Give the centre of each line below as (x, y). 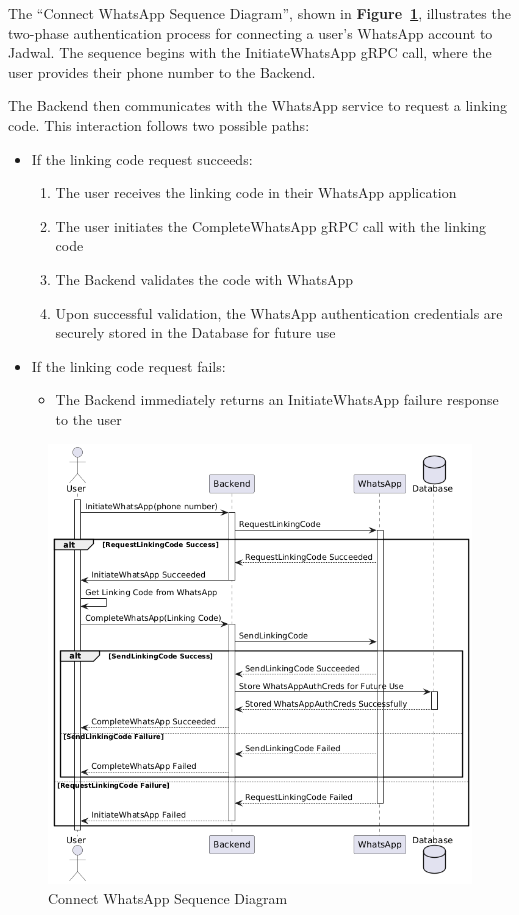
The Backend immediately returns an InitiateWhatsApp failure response (277, 399)
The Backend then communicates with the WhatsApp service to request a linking (258, 105)
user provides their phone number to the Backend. (162, 71)
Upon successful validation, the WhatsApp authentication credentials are (279, 312)
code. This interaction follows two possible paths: (159, 124)
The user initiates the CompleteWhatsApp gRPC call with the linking (270, 225)
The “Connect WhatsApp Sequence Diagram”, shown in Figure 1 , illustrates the (259, 13)
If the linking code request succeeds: (142, 158)
